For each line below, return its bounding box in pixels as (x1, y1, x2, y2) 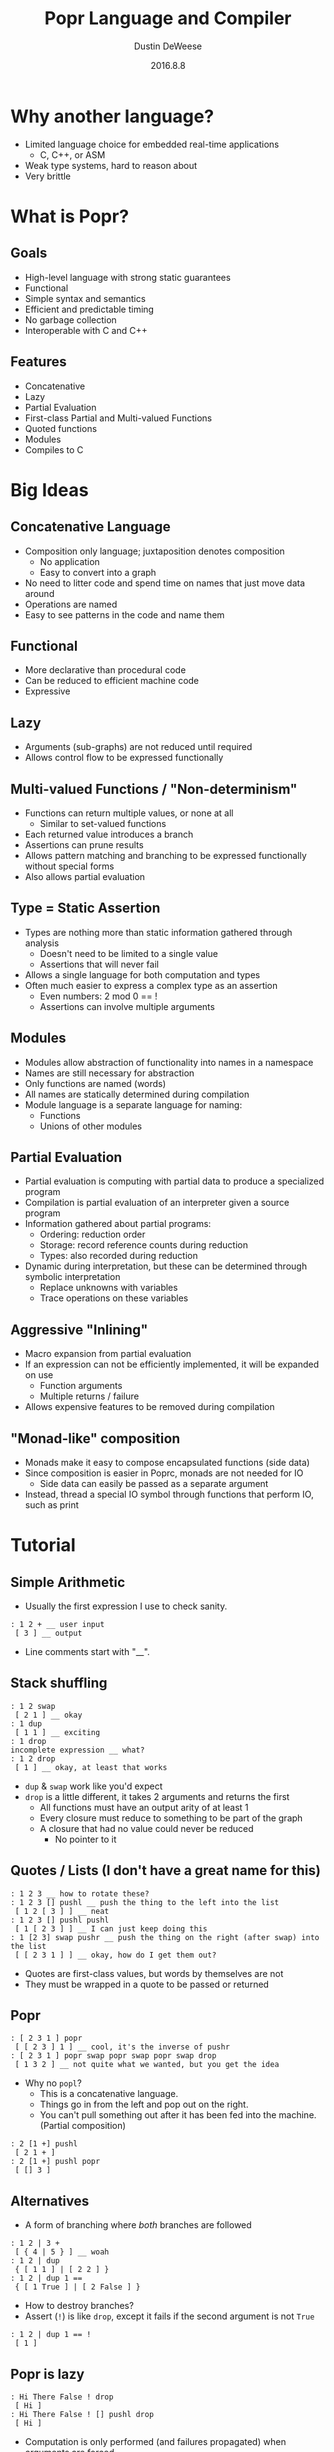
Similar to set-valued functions (39, 817, 167, 829)
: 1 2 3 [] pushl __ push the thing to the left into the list (10, 1897, 280, 1907)
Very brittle (24, 170, 72, 182)
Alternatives (10, 2192, 90, 2209)
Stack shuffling (10, 1675, 108, 1692)
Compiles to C (24, 443, 84, 456)
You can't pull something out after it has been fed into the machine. (39, 2109, 317, 2121)
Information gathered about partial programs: (24, 1218, 212, 1230)
